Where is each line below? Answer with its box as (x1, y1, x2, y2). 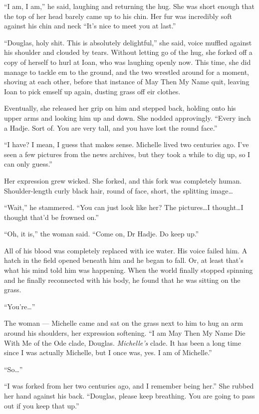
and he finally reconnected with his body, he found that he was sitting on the (4, 274, 241, 285)
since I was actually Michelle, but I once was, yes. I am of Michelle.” (4, 347, 212, 358)
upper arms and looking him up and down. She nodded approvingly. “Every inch (4, 112, 251, 123)
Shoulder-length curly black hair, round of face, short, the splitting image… (4, 185, 233, 196)
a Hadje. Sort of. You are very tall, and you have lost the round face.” (4, 122, 218, 133)
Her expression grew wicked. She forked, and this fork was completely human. (4, 175, 242, 186)
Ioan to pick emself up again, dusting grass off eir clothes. (4, 86, 181, 96)
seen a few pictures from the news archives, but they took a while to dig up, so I (4, 149, 251, 159)
